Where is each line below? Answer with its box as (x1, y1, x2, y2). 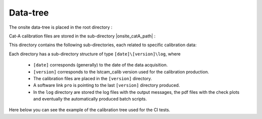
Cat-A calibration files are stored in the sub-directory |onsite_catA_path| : (9, 33, 156, 39)
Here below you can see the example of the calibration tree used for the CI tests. (9, 107, 170, 113)
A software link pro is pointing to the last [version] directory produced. (33, 83, 180, 88)
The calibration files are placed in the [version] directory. (33, 75, 152, 81)
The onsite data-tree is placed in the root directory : (9, 24, 113, 30)
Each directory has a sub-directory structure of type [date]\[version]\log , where (9, 51, 181, 57)
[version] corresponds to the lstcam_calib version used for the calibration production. (33, 68, 209, 75)
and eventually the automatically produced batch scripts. (33, 96, 147, 102)
